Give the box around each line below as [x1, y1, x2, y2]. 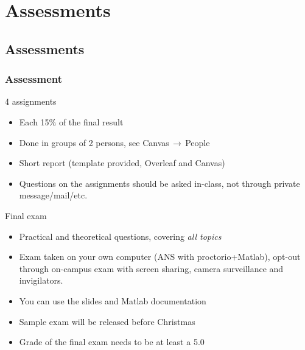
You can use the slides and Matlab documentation [19, 294, 206, 307]
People [185, 136, 210, 149]
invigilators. [19, 274, 63, 287]
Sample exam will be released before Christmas [19, 315, 195, 327]
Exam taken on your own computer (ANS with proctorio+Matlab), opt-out [19, 250, 301, 263]
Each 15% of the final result [19, 115, 124, 128]
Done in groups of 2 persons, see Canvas [19, 136, 169, 149]
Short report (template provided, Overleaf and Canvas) [19, 156, 225, 169]
